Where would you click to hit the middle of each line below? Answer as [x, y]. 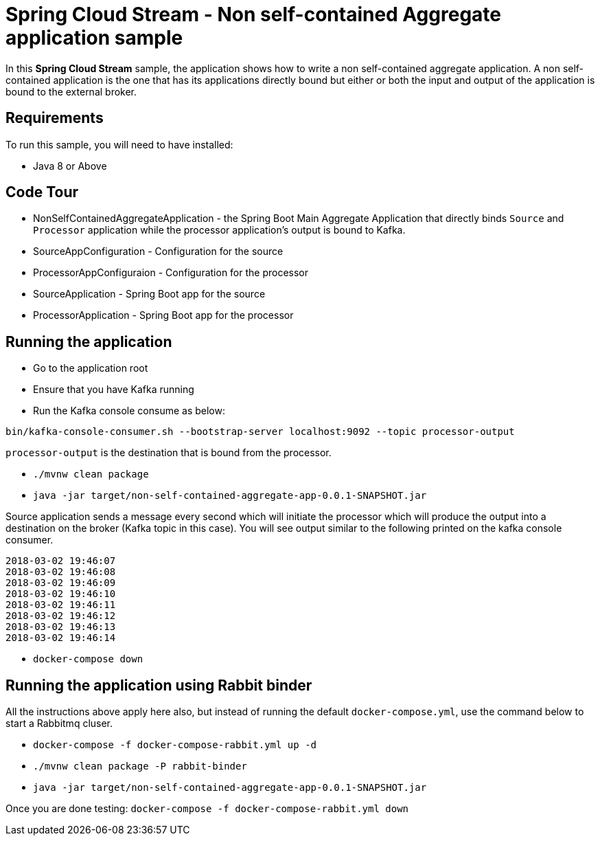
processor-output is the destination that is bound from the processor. [169, 453]
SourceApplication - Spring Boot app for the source [149, 294]
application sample [94, 38]
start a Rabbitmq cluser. [59, 724]
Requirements [55, 118]
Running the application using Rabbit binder [159, 685]
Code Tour [42, 192]
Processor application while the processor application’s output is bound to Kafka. [219, 230]
